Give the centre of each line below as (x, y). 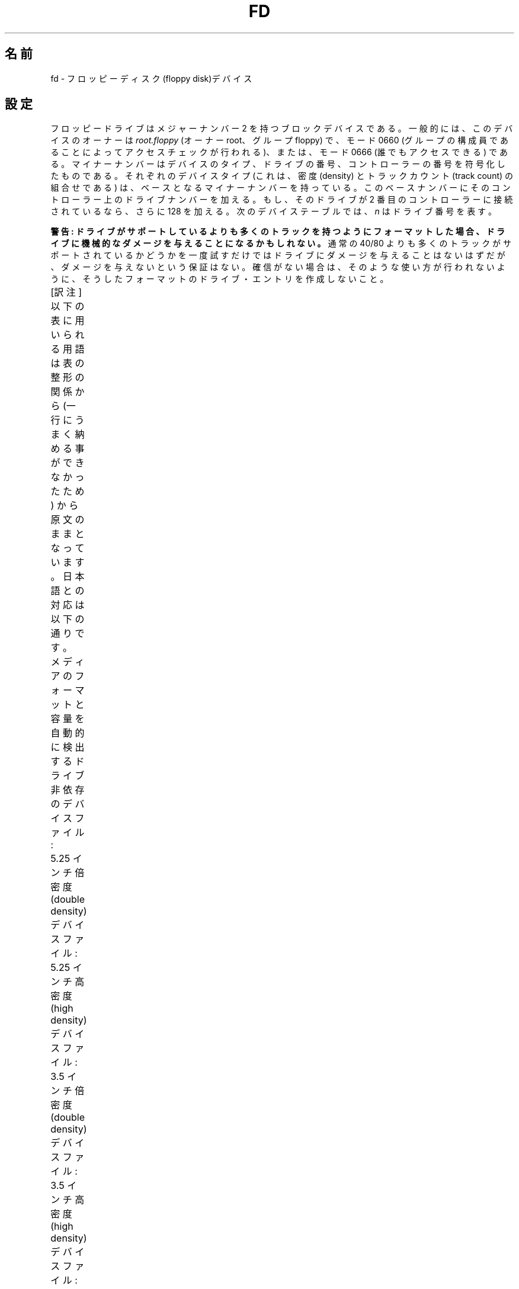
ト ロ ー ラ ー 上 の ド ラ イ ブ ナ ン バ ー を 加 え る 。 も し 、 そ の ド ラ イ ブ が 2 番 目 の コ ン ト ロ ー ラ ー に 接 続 (282, 200)
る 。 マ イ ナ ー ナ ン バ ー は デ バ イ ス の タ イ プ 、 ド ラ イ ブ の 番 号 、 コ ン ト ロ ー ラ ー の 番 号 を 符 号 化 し (278, 164)
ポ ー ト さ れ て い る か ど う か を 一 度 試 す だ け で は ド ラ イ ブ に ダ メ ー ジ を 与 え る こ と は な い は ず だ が (278, 255)
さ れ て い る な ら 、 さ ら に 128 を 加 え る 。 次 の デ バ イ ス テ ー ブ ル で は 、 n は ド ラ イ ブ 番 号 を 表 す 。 (274, 211)
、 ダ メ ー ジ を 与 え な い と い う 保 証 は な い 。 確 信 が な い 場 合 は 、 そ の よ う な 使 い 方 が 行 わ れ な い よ (278, 267)
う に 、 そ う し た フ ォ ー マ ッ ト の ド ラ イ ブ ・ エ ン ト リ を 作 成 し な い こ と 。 (220, 279)
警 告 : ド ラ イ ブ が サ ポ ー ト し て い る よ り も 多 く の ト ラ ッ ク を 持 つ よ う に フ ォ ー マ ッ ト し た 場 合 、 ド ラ (278, 232)
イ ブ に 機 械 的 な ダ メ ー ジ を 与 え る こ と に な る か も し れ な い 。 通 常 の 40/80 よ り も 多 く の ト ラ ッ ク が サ (281, 243)
